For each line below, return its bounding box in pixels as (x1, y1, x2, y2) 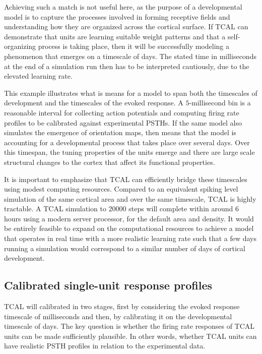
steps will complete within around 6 (128, 203, 239, 214)
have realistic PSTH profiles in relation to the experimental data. (4, 340, 206, 351)
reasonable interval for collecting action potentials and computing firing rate (4, 107, 239, 117)
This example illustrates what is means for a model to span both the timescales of (4, 87, 257, 98)
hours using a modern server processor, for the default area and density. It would (4, 213, 254, 223)
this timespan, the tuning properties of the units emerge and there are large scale (4, 147, 255, 157)
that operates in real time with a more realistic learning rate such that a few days (4, 233, 257, 244)
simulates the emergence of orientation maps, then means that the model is (4, 127, 236, 138)
